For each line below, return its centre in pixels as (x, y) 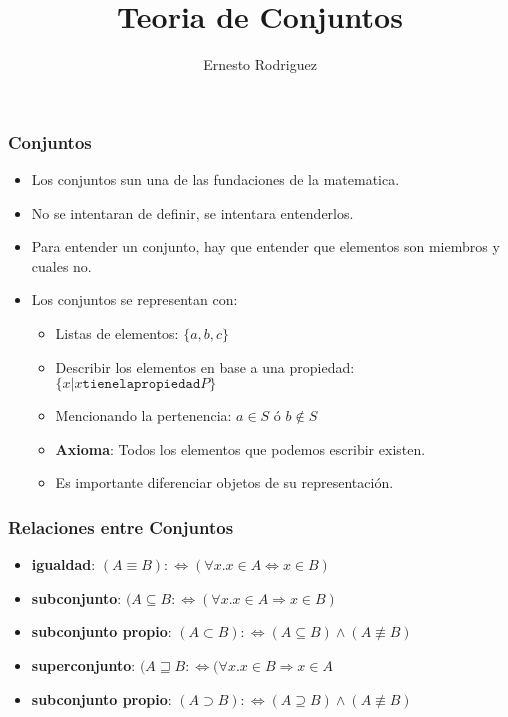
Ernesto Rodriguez (260, 64)
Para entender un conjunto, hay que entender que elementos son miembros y (265, 246)
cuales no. (61, 265)
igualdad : (63, 564)
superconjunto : (83, 664)
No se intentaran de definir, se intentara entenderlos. (192, 212)
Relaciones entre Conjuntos (121, 526)
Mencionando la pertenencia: (143, 415)
